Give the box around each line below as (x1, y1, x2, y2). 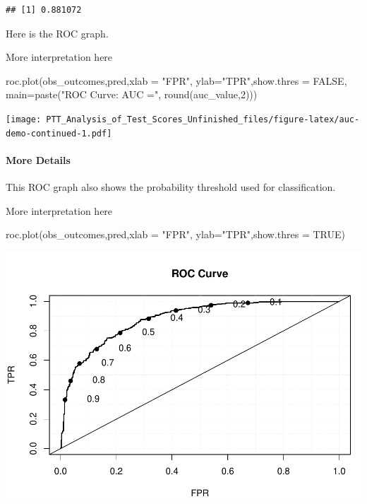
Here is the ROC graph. (6, 25, 109, 40)
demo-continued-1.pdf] (6, 128, 112, 139)
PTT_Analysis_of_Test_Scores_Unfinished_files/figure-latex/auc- (46, 114, 360, 124)
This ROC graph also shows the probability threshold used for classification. (6, 180, 336, 194)
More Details (6, 152, 71, 167)
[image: (6, 114, 42, 124)
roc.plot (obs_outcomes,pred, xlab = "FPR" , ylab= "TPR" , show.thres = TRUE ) (6, 227, 345, 242)
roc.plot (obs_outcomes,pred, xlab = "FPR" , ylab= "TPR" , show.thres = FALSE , (6, 73, 347, 88)
